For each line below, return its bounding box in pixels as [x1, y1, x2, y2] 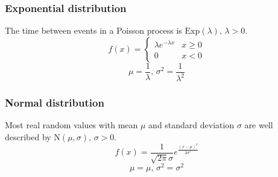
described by [5, 131, 51, 143]
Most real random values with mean [5, 119, 138, 131]
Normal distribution [5, 95, 104, 110]
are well [244, 119, 273, 131]
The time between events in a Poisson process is [5, 24, 182, 37]
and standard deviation [148, 119, 235, 131]
